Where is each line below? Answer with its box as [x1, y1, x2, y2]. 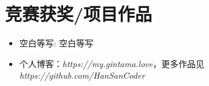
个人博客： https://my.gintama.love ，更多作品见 [19, 57, 205, 70]
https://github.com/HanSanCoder [19, 69, 145, 82]
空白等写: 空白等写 [19, 37, 94, 49]
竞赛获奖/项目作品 [5, 1, 153, 26]
